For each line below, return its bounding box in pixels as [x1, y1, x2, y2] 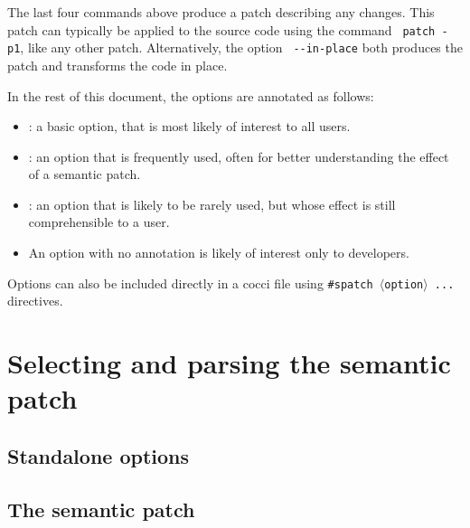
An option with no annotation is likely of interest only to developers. [28, 243, 409, 262]
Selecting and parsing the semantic [7, 344, 451, 382]
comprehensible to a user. [28, 212, 170, 231]
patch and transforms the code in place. [7, 55, 228, 74]
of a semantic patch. [28, 165, 141, 184]
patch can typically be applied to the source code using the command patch [7, 20, 436, 39]
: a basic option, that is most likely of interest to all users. [28, 117, 351, 136]
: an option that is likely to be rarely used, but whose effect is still [28, 194, 396, 213]
